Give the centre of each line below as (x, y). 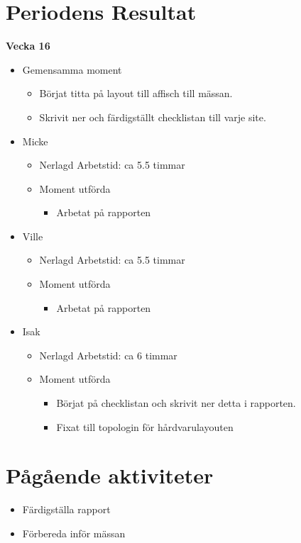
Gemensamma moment (72, 69)
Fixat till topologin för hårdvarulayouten (145, 426)
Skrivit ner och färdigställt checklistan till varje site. (153, 117)
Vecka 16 (28, 46)
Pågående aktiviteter (110, 475)
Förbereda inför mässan (74, 533)
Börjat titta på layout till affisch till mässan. (136, 93)
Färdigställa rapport (66, 509)
